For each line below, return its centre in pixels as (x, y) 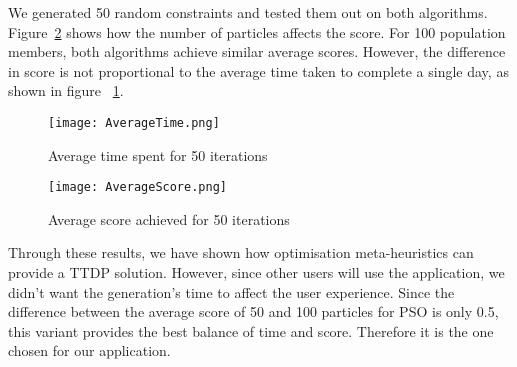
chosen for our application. (89, 350)
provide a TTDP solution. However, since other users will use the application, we (256, 272)
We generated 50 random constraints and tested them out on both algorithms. (248, 12)
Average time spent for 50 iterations (158, 154)
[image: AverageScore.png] (137, 187)
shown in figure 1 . (66, 90)
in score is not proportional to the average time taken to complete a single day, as (258, 70)
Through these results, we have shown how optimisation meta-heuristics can (241, 252)
